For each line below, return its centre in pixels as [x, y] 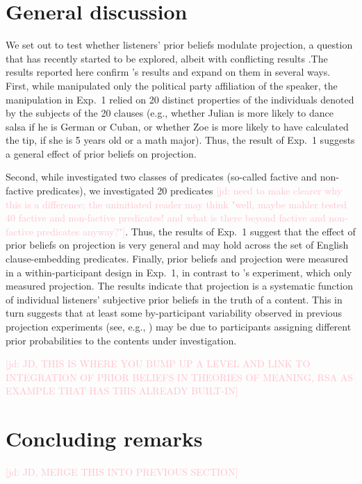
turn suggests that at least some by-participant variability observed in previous [174, 313]
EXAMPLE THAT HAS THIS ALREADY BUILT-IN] [122, 391]
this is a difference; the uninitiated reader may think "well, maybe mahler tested [176, 204]
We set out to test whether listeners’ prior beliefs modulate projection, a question [179, 45]
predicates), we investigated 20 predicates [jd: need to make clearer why [189, 191]
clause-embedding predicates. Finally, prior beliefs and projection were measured [177, 259]
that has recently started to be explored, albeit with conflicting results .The [167, 58]
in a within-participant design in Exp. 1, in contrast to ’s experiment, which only [179, 272]
